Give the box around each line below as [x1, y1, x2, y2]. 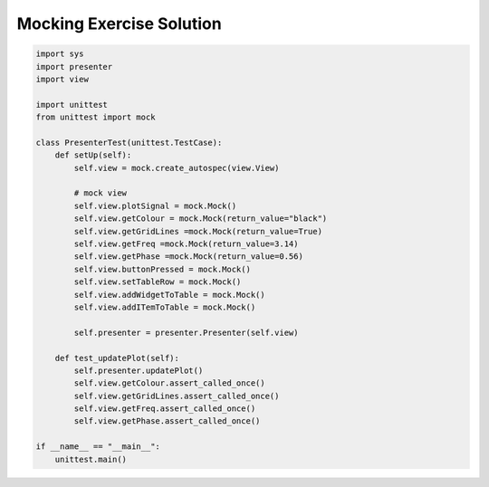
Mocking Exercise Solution [16, 14, 222, 33]
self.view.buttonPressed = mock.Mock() [73, 263, 251, 274]
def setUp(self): [54, 150, 132, 160]
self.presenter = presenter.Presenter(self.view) [73, 327, 299, 338]
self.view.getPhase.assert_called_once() [73, 416, 261, 426]
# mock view [73, 188, 127, 198]
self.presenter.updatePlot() [73, 365, 204, 376]
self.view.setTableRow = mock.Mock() [73, 277, 242, 287]
